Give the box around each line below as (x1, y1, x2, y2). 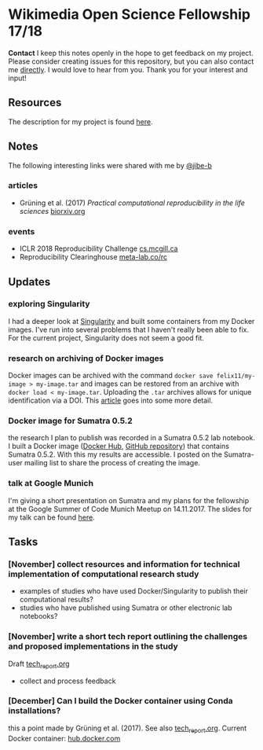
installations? (8, 705, 61, 716)
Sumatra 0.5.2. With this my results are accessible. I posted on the (8, 450, 222, 459)
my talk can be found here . (8, 513, 96, 522)
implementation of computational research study (8, 568, 199, 579)
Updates (8, 275, 51, 289)
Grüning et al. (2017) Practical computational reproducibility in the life (19, 198, 245, 208)
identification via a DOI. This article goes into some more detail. (8, 395, 214, 406)
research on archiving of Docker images (8, 352, 164, 363)
